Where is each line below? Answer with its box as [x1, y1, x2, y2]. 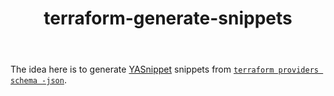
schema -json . [10, 74, 67, 86]
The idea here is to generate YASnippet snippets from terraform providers [10, 63, 319, 76]
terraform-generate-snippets [43, 7, 293, 30]
